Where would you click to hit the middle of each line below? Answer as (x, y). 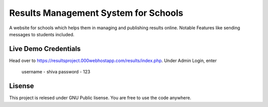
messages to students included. (42, 34)
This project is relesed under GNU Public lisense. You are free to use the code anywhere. (100, 98)
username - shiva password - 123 (56, 72)
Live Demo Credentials (45, 49)
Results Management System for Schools (96, 13)
